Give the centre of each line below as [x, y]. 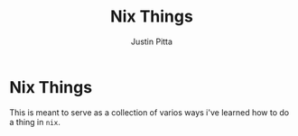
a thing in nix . [35, 122]
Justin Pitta [152, 41]
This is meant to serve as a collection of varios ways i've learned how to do [149, 112]
